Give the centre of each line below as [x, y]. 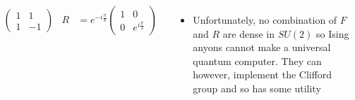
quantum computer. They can [257, 60]
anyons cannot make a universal [262, 47]
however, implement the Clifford [263, 74]
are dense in [249, 33]
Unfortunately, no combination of [265, 20]
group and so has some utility [257, 88]
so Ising [332, 33]
